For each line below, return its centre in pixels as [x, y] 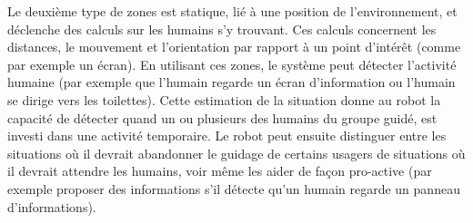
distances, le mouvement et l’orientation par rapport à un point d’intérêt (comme [234, 47]
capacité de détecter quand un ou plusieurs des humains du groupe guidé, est [222, 117]
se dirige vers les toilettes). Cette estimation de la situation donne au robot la [224, 99]
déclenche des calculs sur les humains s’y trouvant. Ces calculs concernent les [222, 29]
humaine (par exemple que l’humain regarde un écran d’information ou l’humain [231, 82]
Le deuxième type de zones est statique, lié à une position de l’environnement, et [232, 11]
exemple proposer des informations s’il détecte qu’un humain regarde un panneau [234, 188]
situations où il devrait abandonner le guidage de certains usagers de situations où [236, 153]
